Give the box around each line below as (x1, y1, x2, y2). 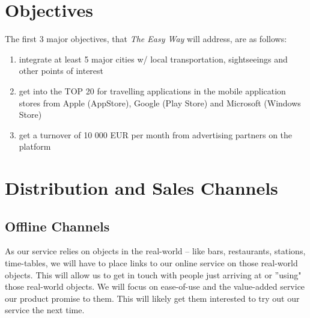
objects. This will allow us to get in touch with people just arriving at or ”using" (5, 268, 302, 281)
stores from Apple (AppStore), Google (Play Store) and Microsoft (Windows (19, 96, 301, 109)
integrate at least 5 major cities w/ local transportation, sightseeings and (19, 52, 288, 65)
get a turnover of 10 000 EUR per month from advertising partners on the (19, 128, 293, 141)
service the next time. (5, 304, 85, 316)
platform (19, 140, 51, 153)
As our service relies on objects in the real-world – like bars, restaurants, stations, (5, 245, 306, 257)
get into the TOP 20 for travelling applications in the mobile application (19, 84, 286, 97)
